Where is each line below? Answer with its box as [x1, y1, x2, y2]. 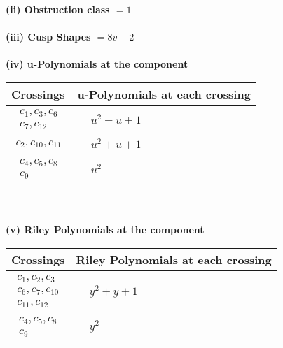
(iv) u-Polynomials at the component [6, 57, 188, 71]
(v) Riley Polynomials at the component [6, 222, 205, 237]
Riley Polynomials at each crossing [76, 251, 272, 268]
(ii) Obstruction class [6, 2, 110, 16]
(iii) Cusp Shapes [6, 29, 91, 44]
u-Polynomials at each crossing [77, 85, 251, 102]
